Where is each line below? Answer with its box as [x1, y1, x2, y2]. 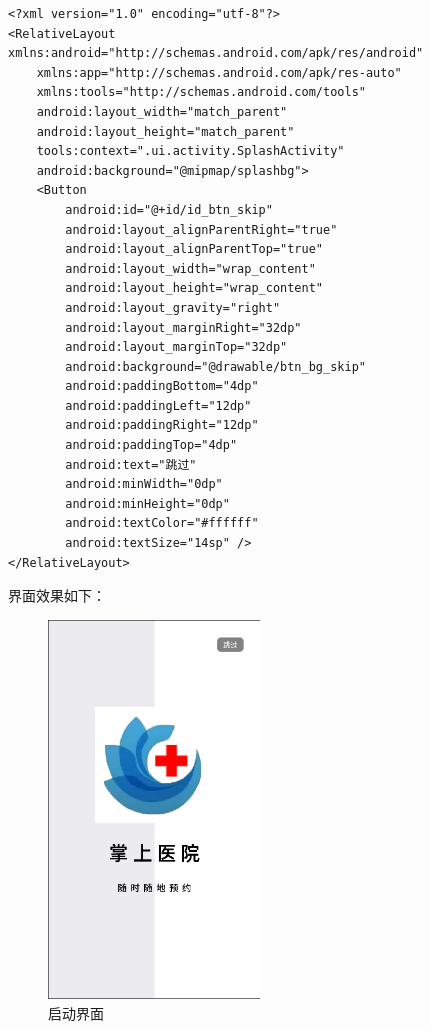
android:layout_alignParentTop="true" [65, 242, 323, 257]
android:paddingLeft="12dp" [65, 398, 252, 413]
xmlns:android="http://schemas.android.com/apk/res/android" [8, 46, 424, 61]
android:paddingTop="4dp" [65, 438, 238, 453]
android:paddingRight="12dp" [65, 418, 259, 433]
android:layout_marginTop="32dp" [65, 340, 288, 355]
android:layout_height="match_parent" [36, 124, 295, 139]
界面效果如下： [8, 585, 106, 606]
